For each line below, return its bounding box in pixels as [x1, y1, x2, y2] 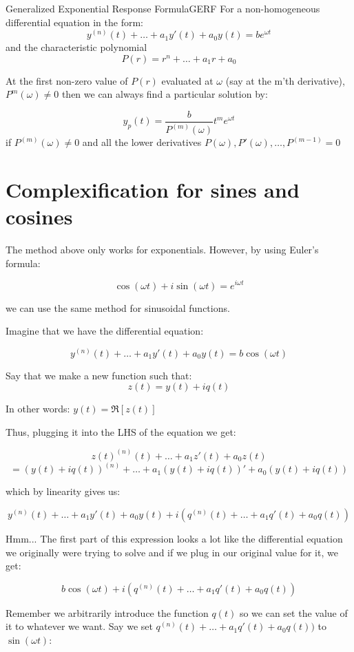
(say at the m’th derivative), [225, 73, 345, 87]
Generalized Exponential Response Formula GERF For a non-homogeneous [6, 1, 320, 15]
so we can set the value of [239, 605, 348, 620]
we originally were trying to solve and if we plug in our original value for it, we [6, 545, 338, 559]
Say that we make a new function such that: [6, 368, 192, 382]
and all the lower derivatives [82, 135, 202, 149]
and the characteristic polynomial [6, 40, 147, 54]
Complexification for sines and [6, 176, 300, 204]
